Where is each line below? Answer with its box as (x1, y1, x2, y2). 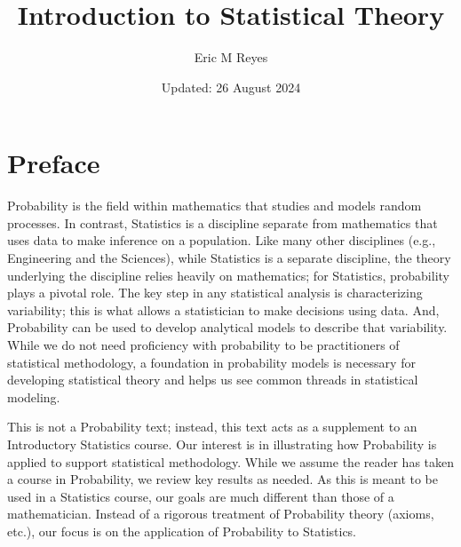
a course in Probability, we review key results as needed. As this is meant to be (7, 470, 439, 488)
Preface (7, 145, 100, 181)
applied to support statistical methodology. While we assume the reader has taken (7, 452, 455, 471)
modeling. (7, 387, 60, 406)
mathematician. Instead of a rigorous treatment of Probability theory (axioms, (7, 504, 434, 523)
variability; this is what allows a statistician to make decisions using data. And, (7, 300, 440, 319)
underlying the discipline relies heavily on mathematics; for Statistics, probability (7, 266, 449, 284)
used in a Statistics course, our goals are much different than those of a (7, 487, 394, 505)
